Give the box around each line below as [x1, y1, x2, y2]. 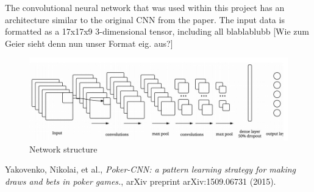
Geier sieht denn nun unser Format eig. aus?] [5, 36, 173, 49]
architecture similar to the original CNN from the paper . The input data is [5, 13, 285, 26]
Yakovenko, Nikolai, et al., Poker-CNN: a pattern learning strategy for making [5, 163, 296, 176]
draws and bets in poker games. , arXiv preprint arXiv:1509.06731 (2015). [5, 174, 276, 187]
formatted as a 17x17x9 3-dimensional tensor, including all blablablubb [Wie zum [5, 25, 309, 38]
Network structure [29, 142, 98, 155]
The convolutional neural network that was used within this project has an [5, 1, 285, 13]
